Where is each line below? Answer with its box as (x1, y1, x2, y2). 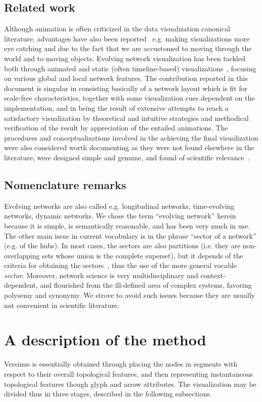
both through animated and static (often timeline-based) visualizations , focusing (4, 63, 256, 73)
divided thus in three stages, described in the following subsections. (4, 388, 212, 399)
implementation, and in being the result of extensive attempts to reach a (4, 102, 229, 113)
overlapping (4, 250, 40, 260)
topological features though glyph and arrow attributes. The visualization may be (4, 378, 256, 389)
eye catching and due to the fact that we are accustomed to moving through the (4, 43, 252, 54)
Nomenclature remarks (4, 176, 126, 192)
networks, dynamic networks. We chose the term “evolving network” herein (4, 210, 236, 221)
